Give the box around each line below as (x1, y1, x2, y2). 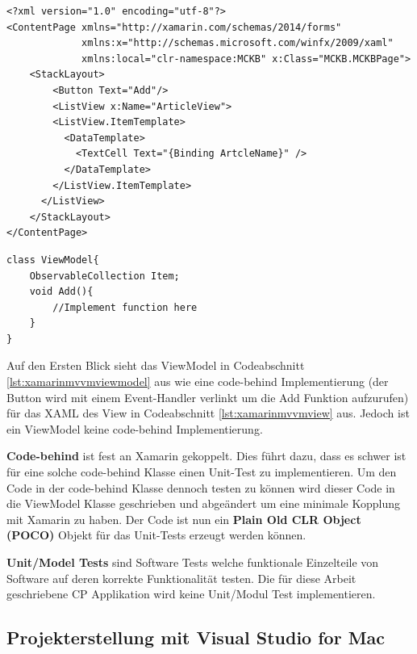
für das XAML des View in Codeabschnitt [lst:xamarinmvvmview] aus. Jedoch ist (6, 405, 410, 421)
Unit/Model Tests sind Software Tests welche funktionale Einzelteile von (6, 554, 379, 570)
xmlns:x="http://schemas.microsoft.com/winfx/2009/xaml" (81, 37, 394, 49)
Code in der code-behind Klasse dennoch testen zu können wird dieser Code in (6, 479, 395, 496)
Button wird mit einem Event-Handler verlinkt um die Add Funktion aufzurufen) (6, 388, 409, 405)
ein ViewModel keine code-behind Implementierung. (6, 420, 263, 437)
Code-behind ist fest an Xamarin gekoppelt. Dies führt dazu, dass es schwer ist (6, 447, 407, 464)
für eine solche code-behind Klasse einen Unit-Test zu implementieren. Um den (6, 463, 397, 480)
